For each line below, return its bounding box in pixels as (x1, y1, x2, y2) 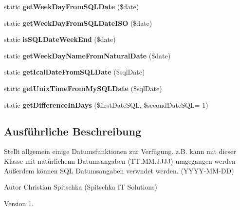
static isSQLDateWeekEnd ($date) (4, 34, 116, 44)
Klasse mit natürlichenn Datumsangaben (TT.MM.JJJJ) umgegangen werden (4, 155, 236, 166)
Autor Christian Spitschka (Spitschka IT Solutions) (4, 182, 158, 192)
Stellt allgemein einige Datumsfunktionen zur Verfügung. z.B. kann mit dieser (4, 146, 236, 156)
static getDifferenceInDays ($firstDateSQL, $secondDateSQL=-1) (4, 99, 208, 110)
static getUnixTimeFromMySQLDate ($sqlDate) (4, 83, 162, 93)
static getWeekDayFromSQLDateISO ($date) (4, 18, 152, 28)
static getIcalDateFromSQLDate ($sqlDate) (4, 67, 145, 77)
